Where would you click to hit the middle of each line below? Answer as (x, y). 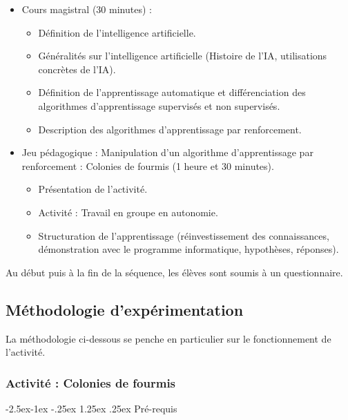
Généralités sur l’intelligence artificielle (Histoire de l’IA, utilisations (183, 56)
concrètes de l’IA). (77, 69)
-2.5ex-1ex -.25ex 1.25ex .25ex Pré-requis (91, 408)
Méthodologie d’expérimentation (125, 309)
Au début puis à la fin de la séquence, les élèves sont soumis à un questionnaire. (174, 272)
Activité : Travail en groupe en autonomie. (128, 212)
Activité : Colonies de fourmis (91, 382)
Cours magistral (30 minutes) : (87, 9)
